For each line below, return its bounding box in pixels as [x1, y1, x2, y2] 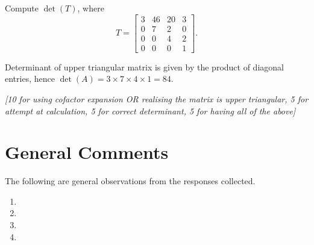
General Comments [5, 140, 169, 164]
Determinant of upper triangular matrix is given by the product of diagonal [5, 60, 284, 73]
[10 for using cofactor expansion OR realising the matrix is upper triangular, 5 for [5, 92, 309, 105]
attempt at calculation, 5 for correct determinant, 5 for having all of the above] [5, 104, 296, 117]
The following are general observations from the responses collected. [5, 175, 256, 187]
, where [77, 2, 104, 14]
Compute [5, 2, 39, 14]
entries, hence [5, 72, 55, 85]
